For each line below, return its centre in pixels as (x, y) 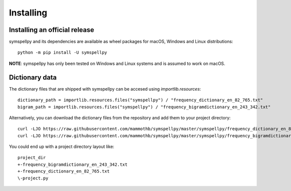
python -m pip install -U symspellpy (63, 53)
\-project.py (33, 178)
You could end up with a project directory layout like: (62, 147)
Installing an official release (52, 30)
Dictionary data (33, 77)
